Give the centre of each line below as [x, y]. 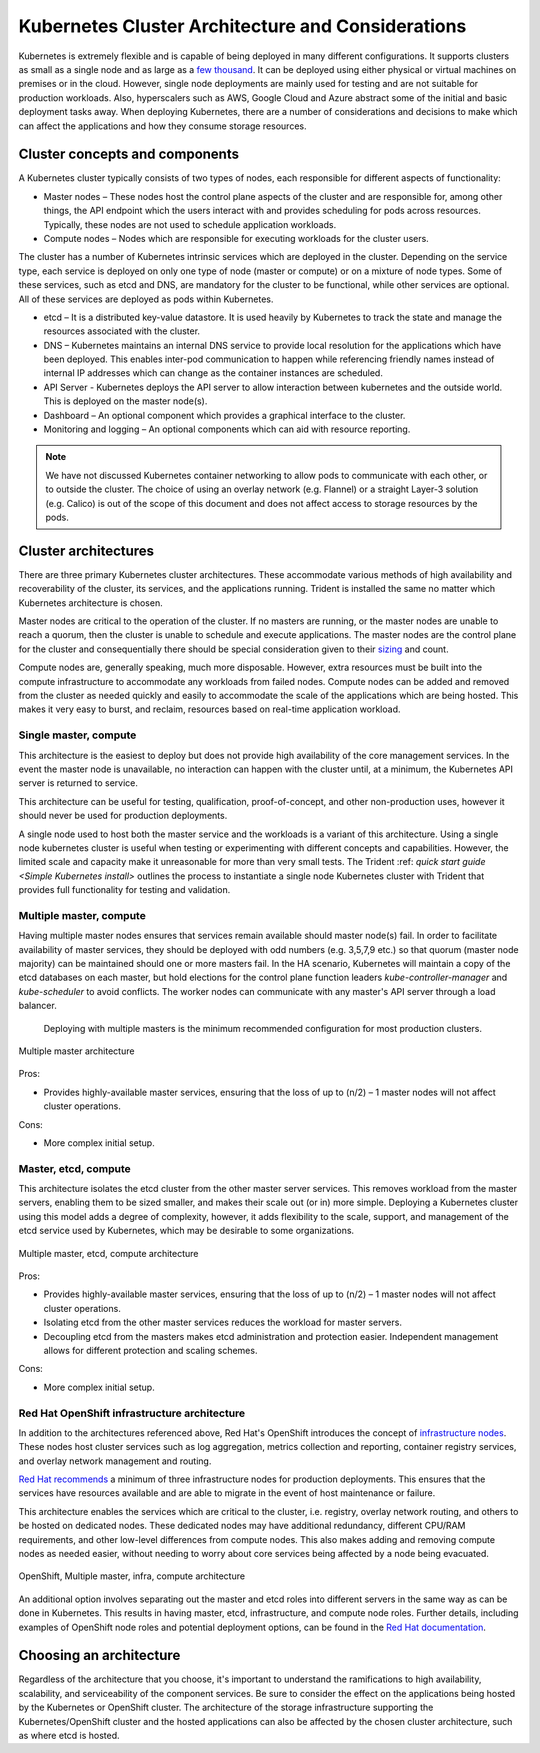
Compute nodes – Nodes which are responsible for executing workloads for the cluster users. [236, 238]
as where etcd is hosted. [69, 1736]
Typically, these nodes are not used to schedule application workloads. [190, 224]
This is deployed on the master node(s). [125, 401]
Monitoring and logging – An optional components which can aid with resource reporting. [227, 429]
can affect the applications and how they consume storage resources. [162, 126]
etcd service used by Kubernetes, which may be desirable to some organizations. [186, 1231]
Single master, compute [77, 735]
